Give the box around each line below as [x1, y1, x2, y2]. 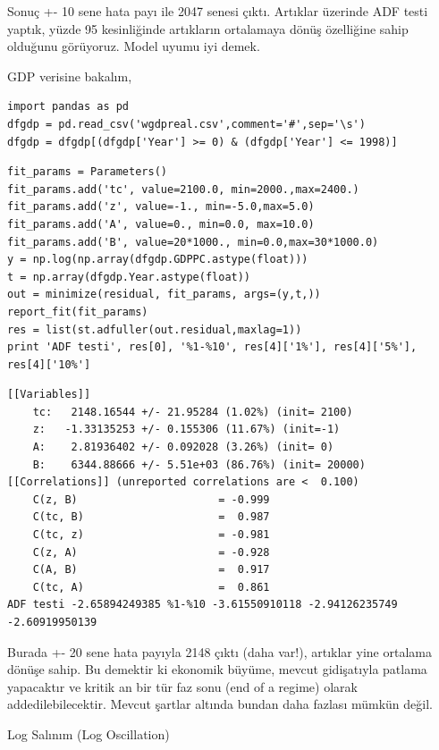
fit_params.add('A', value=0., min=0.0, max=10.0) [7, 217, 315, 231]
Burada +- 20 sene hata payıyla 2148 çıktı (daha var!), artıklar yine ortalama [7, 642, 432, 661]
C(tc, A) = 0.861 [32, 580, 270, 594]
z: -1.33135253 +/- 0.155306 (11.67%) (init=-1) [32, 423, 341, 436]
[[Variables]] [7, 388, 91, 401]
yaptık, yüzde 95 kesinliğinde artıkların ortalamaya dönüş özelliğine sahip [7, 19, 409, 38]
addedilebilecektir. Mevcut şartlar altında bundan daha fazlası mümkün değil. [7, 695, 433, 713]
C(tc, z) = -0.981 [32, 528, 270, 542]
